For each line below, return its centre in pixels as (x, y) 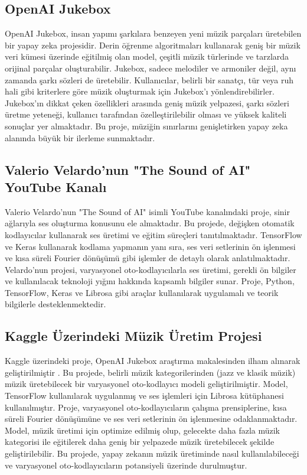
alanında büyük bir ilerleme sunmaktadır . (80, 137)
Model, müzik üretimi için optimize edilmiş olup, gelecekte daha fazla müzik (142, 430)
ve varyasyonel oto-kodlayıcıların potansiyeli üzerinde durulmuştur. (126, 465)
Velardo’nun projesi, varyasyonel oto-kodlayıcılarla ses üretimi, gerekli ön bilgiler (151, 269)
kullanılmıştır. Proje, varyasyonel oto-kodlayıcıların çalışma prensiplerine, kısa (146, 407)
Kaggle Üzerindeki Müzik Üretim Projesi (133, 336)
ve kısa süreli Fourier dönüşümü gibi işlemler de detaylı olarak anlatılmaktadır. (148, 258)
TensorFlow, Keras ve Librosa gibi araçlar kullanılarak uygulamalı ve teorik (142, 292)
